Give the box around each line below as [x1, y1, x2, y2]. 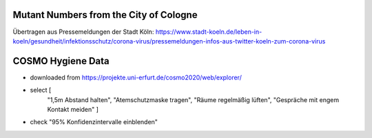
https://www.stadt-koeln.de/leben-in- [155, 28, 262, 36]
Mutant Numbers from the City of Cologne [12, 9, 198, 21]
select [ [30, 86, 52, 95]
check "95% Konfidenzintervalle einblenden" [30, 118, 158, 126]
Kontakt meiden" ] [47, 105, 99, 113]
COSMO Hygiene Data [12, 55, 110, 67]
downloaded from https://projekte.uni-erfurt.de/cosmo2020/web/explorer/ [30, 73, 242, 81]
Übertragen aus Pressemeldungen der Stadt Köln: [12, 28, 154, 36]
